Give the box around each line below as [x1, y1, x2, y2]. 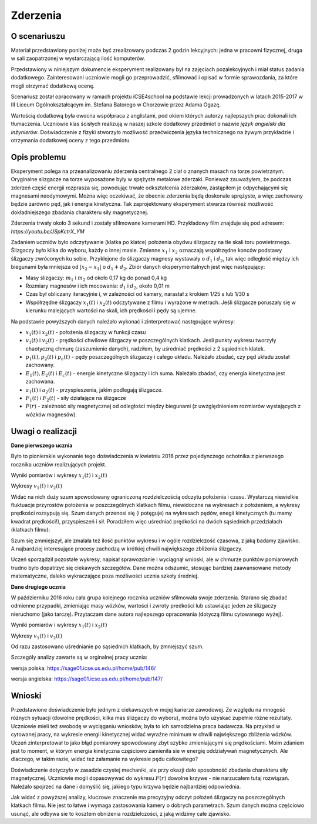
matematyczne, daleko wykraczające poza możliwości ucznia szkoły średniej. [11, 572, 199, 579]
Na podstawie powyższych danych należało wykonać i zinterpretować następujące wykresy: [11, 318, 235, 325]
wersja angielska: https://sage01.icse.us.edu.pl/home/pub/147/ [11, 675, 163, 682]
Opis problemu [11, 152, 66, 162]
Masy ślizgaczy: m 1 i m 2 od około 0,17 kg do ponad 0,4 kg [25, 274, 167, 282]
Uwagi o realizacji [11, 426, 77, 436]
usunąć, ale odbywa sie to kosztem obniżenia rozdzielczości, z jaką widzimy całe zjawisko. [11, 810, 231, 817]
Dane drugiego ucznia [11, 583, 66, 591]
